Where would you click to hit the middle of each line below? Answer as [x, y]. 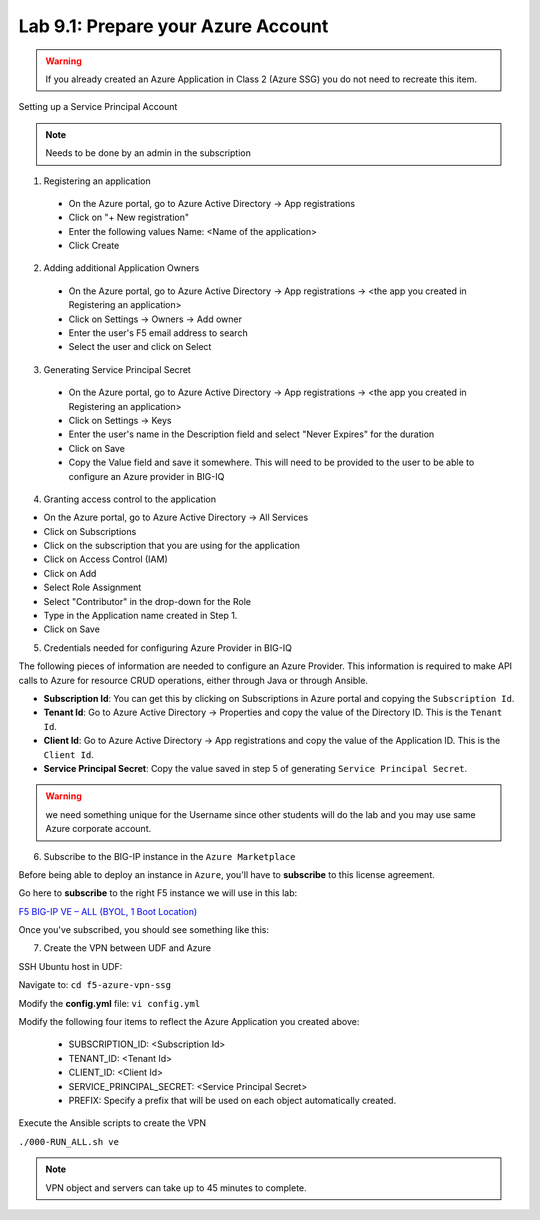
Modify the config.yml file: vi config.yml [109, 1003]
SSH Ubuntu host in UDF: [70, 966]
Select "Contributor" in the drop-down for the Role [147, 601]
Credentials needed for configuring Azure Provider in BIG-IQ [167, 647]
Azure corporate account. [98, 829]
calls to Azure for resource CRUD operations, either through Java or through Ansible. [193, 680]
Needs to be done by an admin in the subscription [148, 153]
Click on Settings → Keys [120, 420]
